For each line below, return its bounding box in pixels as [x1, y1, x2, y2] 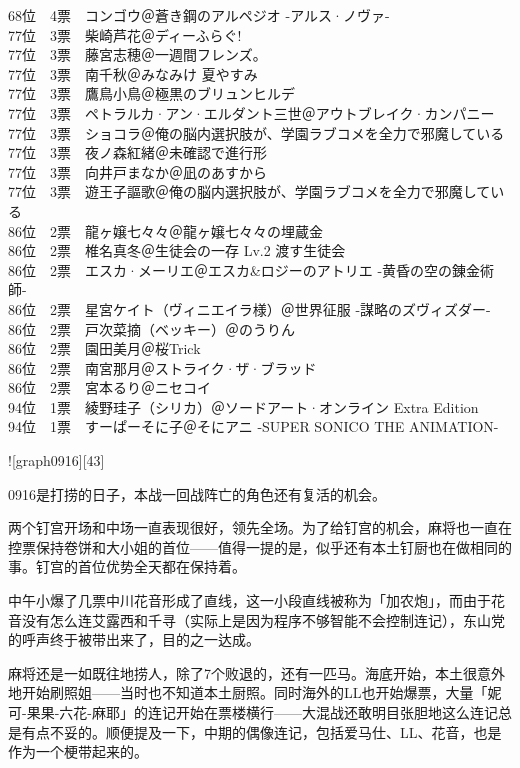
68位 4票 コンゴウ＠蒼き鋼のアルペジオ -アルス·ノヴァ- [8, 5, 390, 25]
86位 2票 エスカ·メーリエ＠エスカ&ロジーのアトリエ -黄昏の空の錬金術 [8, 259, 495, 280]
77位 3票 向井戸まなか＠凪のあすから [8, 161, 267, 182]
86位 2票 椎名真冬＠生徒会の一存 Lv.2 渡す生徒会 [8, 240, 346, 261]
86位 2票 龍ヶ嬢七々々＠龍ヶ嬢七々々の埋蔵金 [8, 220, 323, 241]
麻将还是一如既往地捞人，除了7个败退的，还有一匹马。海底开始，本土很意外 [8, 662, 505, 683]
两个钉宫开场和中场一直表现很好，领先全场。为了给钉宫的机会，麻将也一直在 [8, 517, 512, 538]
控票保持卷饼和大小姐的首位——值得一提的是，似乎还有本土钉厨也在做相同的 [8, 536, 512, 557]
